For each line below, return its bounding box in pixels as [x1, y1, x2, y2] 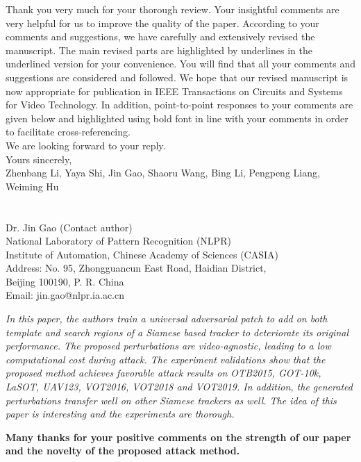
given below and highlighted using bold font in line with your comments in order [6, 110, 349, 125]
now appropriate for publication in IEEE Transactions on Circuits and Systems [6, 83, 343, 98]
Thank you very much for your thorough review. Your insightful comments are [6, 2, 339, 16]
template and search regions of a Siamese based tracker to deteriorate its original [6, 324, 349, 339]
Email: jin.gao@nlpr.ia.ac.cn [6, 288, 125, 302]
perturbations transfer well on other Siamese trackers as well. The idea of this [6, 393, 337, 407]
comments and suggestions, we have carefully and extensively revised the [6, 29, 315, 44]
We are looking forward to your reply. [6, 138, 166, 152]
